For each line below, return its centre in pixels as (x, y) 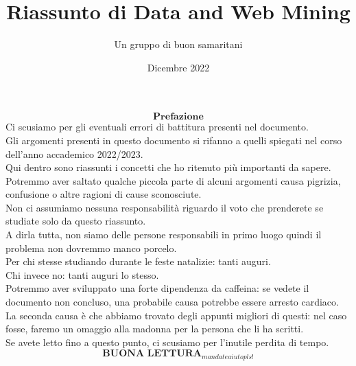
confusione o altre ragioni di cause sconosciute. (104, 194)
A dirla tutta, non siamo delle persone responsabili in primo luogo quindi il (164, 235)
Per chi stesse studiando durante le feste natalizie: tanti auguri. (138, 261)
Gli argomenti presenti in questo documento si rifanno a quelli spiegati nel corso (174, 140)
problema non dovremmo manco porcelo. (91, 248)
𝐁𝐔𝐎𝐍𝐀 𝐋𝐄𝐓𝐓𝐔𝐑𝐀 (152, 354)
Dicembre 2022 (178, 67)
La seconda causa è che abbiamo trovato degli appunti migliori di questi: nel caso (176, 315)
